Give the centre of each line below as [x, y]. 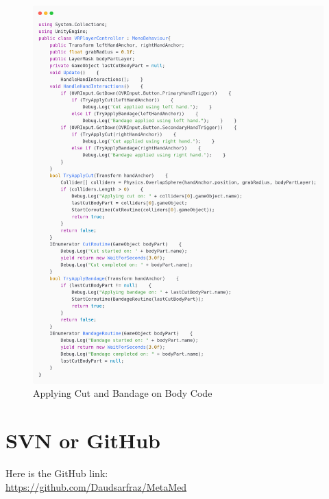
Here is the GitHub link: [57, 473]
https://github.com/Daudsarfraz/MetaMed [96, 486]
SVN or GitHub [83, 440]
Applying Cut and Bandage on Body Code [123, 393]
